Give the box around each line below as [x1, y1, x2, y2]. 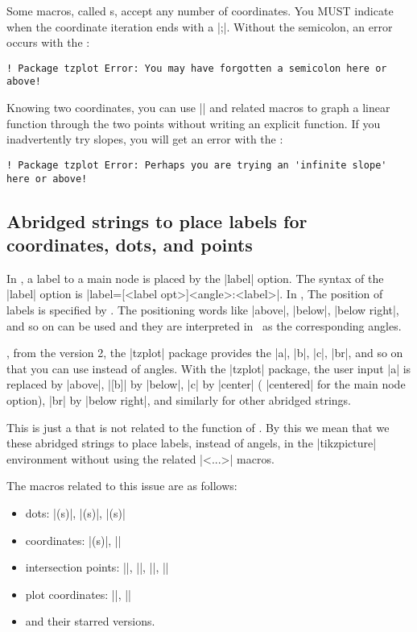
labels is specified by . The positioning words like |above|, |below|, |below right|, [6, 301, 399, 318]
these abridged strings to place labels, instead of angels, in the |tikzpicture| [6, 434, 377, 451]
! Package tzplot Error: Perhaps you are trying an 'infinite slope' [6, 159, 387, 171]
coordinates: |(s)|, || [25, 531, 122, 548]
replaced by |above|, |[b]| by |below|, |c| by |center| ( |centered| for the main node [6, 376, 406, 393]
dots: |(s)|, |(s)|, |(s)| [25, 504, 126, 521]
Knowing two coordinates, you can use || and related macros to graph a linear [6, 99, 390, 116]
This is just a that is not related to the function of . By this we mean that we [6, 418, 390, 435]
